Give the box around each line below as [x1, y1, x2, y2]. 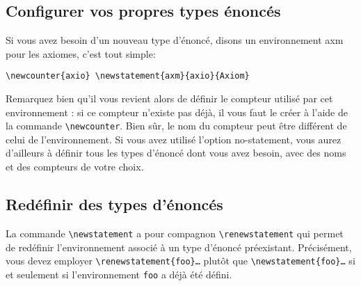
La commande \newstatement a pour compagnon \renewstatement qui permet [6, 225, 344, 240]
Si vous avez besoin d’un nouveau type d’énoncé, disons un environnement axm [6, 33, 344, 47]
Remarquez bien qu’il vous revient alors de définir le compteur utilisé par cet [6, 91, 333, 106]
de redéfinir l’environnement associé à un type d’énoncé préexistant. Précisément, [6, 239, 352, 254]
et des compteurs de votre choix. [6, 159, 144, 174]
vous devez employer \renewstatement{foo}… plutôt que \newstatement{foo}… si [6, 253, 355, 268]
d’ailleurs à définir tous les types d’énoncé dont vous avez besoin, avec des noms [6, 145, 346, 160]
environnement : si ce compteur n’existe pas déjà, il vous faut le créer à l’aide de [6, 104, 348, 119]
